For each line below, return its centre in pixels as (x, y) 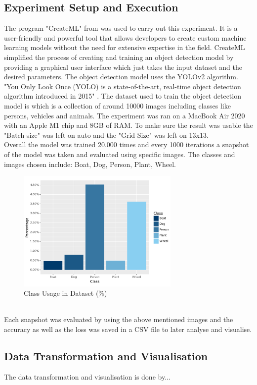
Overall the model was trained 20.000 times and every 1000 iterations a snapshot (127, 144)
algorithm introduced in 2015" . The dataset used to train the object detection (123, 96)
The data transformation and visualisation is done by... (87, 376)
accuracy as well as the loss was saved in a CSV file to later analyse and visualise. (128, 329)
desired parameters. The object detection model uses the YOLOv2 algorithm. (121, 77)
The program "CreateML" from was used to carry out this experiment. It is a (121, 28)
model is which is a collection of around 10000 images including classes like (117, 105)
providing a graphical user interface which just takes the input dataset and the (123, 67)
